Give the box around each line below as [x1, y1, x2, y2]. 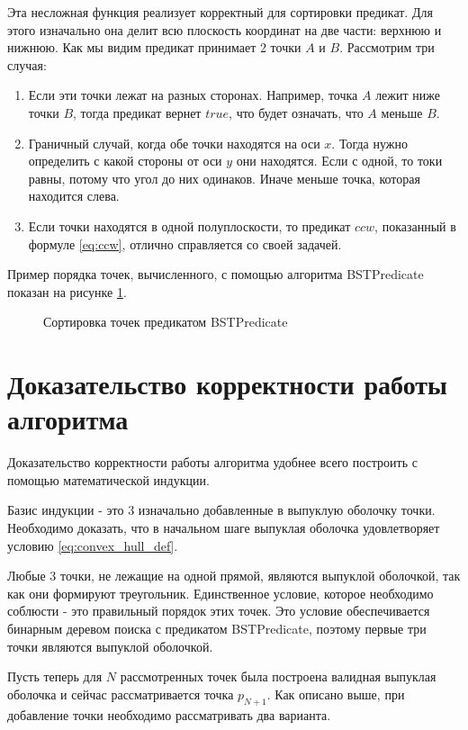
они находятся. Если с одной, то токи [236, 151, 443, 170]
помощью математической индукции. [7, 470, 210, 489]
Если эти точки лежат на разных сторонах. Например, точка [28, 86, 358, 104]
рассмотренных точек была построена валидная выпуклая [120, 667, 436, 686]
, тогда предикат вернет [73, 103, 202, 122]
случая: [7, 55, 47, 74]
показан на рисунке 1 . [7, 282, 127, 301]
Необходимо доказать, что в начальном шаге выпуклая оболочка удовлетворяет [7, 518, 440, 536]
